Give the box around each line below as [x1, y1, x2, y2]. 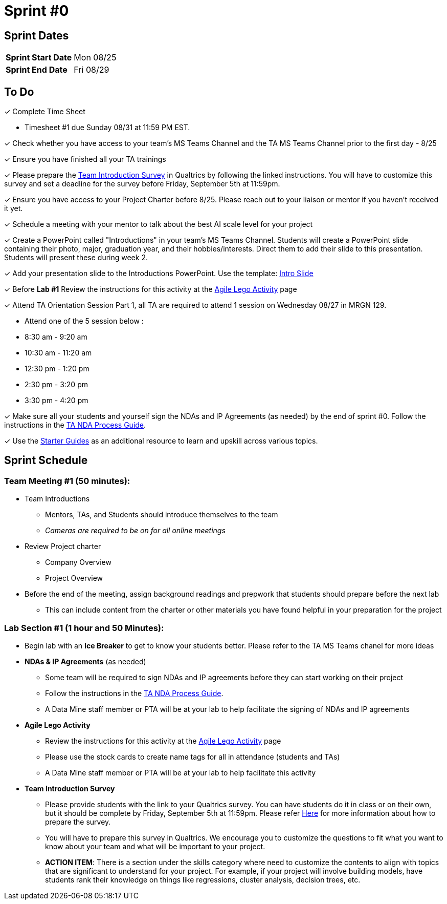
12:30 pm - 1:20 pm [25, 364, 90, 373]
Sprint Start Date [6, 52, 72, 63]
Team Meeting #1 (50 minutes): [4, 475, 130, 486]
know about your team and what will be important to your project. [45, 842, 265, 851]
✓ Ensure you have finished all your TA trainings [4, 155, 166, 164]
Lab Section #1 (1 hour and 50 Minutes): [4, 622, 164, 633]
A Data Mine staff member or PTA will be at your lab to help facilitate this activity [45, 768, 316, 777]
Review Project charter [25, 542, 101, 551]
